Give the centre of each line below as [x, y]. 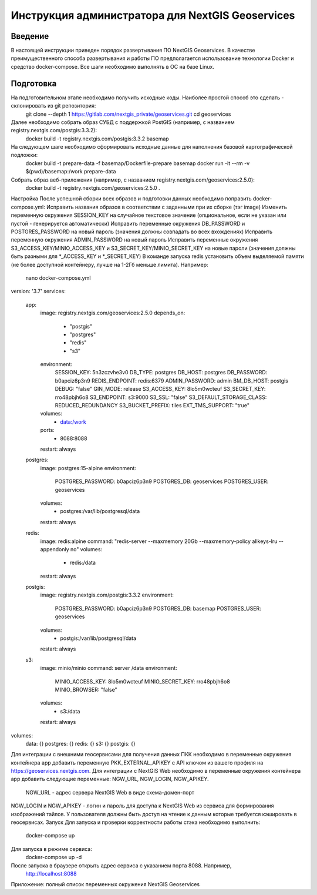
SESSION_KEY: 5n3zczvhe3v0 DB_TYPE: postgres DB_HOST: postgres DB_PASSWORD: [161, 373]
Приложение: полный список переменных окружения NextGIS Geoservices [105, 884]
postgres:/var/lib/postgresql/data [100, 511]
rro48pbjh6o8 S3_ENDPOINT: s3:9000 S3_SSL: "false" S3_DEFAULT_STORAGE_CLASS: [161, 397]
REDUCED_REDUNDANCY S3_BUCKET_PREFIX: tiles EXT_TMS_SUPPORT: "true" [152, 405]
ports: [48, 430]
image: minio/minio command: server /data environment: [109, 668]
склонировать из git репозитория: [53, 106]
